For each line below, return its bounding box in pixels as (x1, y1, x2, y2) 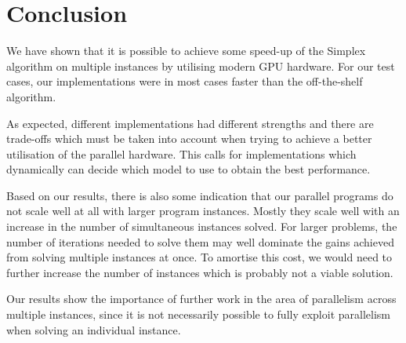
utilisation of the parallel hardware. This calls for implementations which (6, 145, 357, 162)
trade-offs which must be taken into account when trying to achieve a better (6, 130, 372, 147)
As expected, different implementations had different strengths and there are (6, 115, 374, 131)
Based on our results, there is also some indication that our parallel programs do (6, 187, 393, 203)
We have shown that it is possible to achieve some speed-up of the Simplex (6, 42, 366, 59)
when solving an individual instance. (6, 321, 181, 338)
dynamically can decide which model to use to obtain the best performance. (6, 161, 371, 177)
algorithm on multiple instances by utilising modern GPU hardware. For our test (6, 57, 395, 74)
